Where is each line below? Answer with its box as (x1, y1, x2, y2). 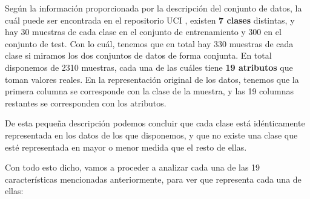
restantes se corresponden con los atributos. (5, 96, 167, 109)
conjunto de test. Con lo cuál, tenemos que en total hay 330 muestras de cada (5, 37, 294, 50)
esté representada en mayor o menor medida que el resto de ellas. (5, 140, 247, 153)
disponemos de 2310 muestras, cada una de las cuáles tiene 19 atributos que (5, 60, 293, 73)
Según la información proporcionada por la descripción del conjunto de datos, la (5, 2, 302, 14)
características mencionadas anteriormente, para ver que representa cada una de (5, 172, 302, 185)
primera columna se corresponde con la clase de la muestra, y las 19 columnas (5, 85, 294, 97)
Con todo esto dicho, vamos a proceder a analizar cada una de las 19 (5, 161, 260, 174)
